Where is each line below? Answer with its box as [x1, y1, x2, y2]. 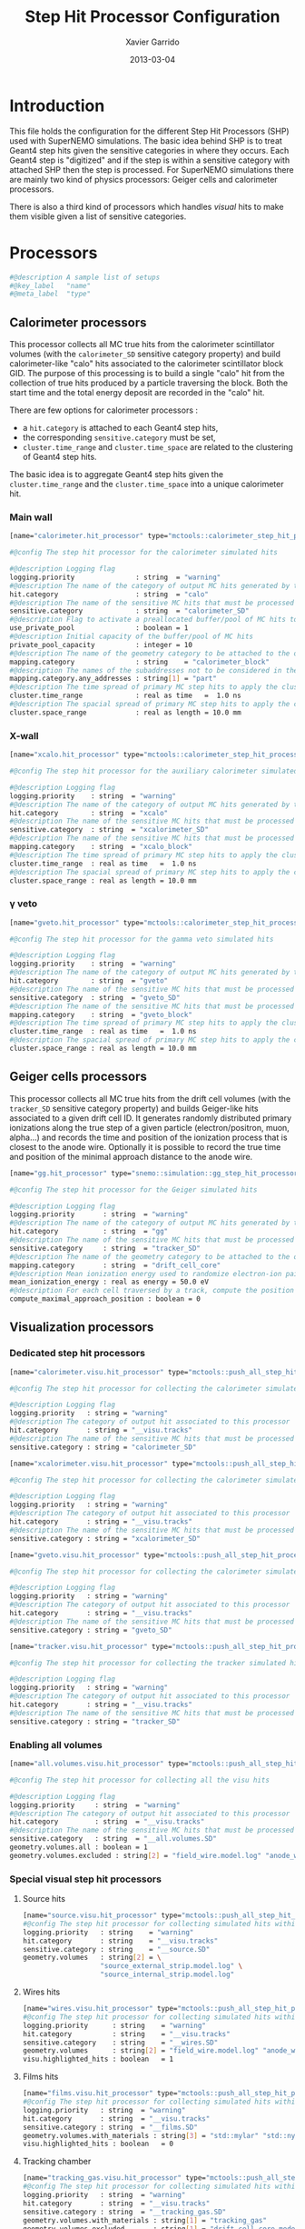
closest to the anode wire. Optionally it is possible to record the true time [9, 1141, 281, 1152]
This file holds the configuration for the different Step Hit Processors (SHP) [9, 125, 290, 136]
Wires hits [22, 1986, 61, 1997]
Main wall [9, 511, 53, 524]
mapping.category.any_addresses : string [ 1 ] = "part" [9, 675, 218, 684]
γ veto [9, 897, 38, 910]
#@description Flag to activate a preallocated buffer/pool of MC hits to [9, 615, 299, 625]
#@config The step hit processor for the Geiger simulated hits [9, 1184, 258, 1194]
